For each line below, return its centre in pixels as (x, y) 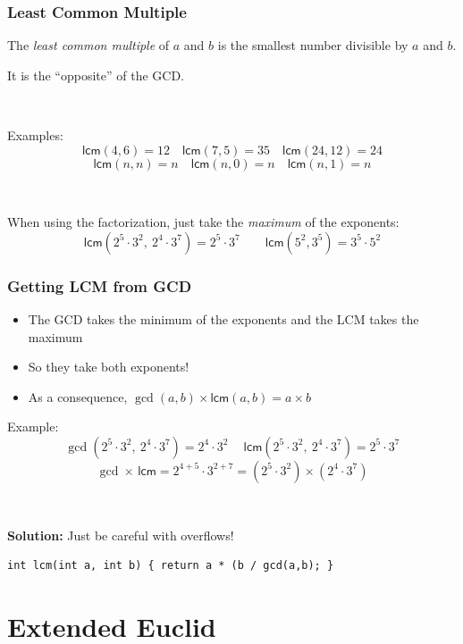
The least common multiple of (88, 45)
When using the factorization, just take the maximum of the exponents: (203, 222)
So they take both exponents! (109, 367)
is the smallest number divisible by (313, 45)
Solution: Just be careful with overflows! (121, 535)
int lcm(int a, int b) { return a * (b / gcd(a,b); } (171, 566)
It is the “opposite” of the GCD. (96, 75)
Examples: (35, 135)
